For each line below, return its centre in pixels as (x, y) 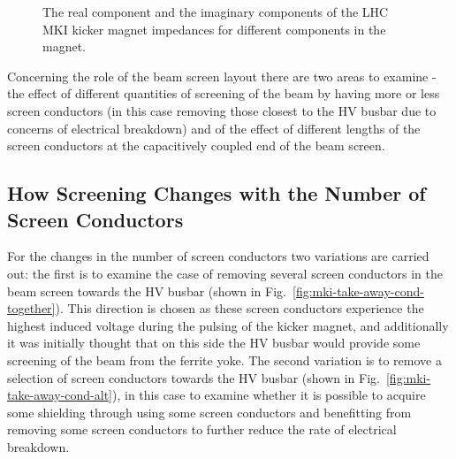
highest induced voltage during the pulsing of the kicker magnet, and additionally (228, 325)
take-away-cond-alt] (60, 395)
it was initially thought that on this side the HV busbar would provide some (214, 343)
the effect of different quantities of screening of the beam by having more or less (224, 93)
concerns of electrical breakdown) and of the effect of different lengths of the (214, 128)
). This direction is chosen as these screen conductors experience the (239, 308)
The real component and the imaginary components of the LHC (216, 11)
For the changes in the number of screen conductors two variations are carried (218, 256)
